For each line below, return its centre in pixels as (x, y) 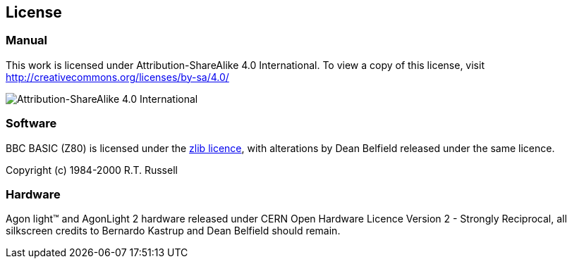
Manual (27, 40)
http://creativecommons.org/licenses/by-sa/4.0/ (117, 77)
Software (31, 124)
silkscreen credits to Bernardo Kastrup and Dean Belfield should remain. (173, 231)
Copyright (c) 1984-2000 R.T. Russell (92, 170)
